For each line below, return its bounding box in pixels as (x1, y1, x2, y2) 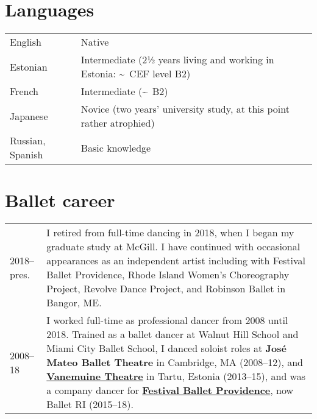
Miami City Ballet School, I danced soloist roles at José (46, 341, 287, 356)
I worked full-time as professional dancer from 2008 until (46, 313, 288, 328)
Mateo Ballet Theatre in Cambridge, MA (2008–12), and (46, 355, 304, 370)
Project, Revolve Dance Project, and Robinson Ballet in (46, 281, 286, 296)
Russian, (10, 133, 46, 148)
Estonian (10, 59, 48, 74)
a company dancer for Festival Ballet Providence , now (46, 383, 294, 398)
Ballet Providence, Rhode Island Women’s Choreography (46, 267, 290, 282)
